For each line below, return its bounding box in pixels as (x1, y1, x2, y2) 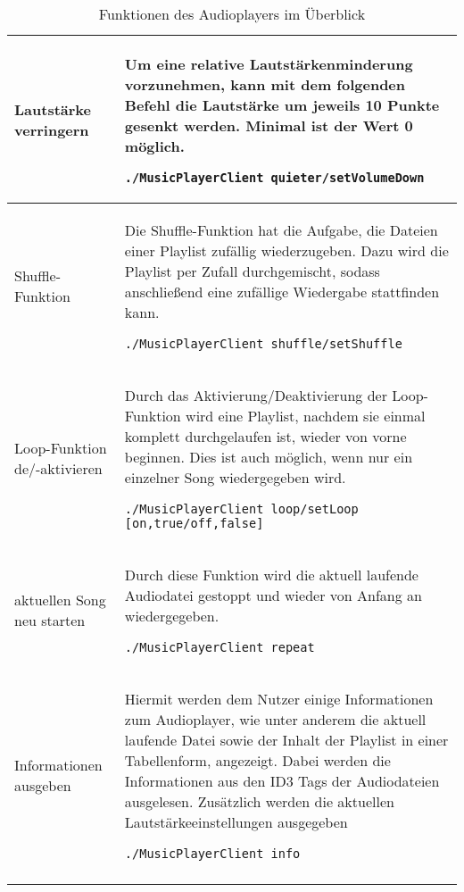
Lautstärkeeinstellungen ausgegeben (124, 812, 348, 832)
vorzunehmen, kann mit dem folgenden (124, 74, 406, 95)
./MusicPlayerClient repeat (124, 640, 315, 654)
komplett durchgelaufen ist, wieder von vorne (124, 426, 407, 446)
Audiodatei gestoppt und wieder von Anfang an (124, 585, 422, 605)
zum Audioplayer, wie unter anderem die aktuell (124, 709, 427, 729)
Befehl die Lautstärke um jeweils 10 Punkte (124, 95, 440, 115)
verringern (14, 119, 89, 140)
